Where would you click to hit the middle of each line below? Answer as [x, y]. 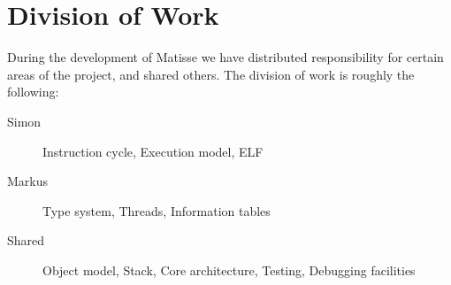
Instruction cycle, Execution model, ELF [153, 151]
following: [33, 92]
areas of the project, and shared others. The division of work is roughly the [211, 74]
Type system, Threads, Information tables [157, 210]
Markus [28, 181]
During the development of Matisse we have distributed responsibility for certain [225, 57]
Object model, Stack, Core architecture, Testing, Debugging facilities [229, 270]
